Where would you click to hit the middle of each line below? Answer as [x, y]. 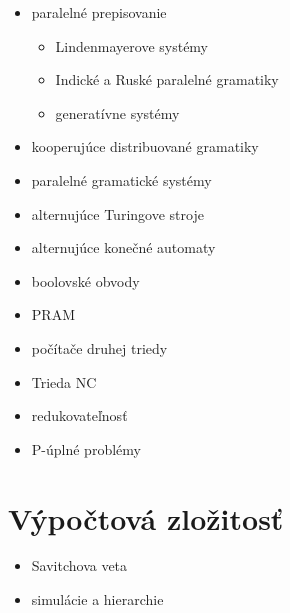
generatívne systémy [117, 112]
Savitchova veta [79, 565]
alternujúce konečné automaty [123, 247]
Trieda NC [64, 381]
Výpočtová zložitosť [146, 517]
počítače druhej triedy [99, 347]
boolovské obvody [85, 280]
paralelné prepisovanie [99, 12]
